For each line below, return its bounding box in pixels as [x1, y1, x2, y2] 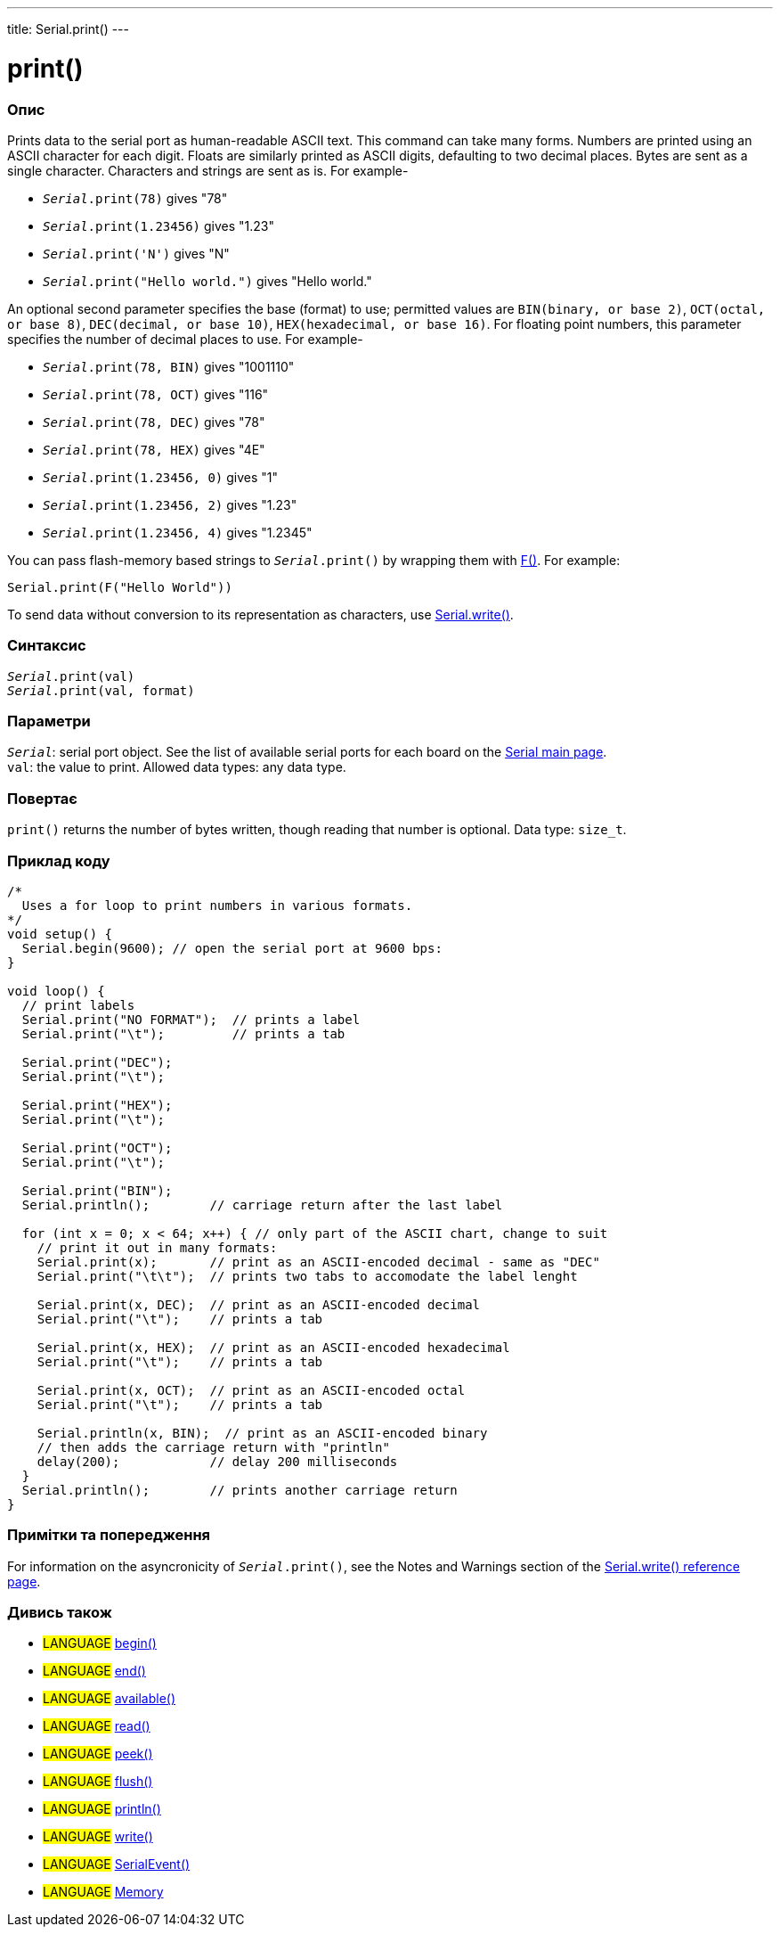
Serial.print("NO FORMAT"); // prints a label [21, 1012, 361, 1027]
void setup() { [7, 926, 113, 941]
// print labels [21, 997, 135, 1012]
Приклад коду [7, 851, 110, 870]
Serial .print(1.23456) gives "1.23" [43, 217, 274, 234]
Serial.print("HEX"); [21, 1097, 173, 1112]
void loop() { [7, 983, 105, 998]
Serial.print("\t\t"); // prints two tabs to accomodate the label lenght [37, 1268, 578, 1283]
